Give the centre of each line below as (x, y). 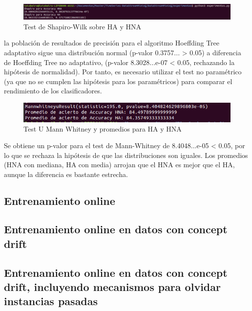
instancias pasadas (51, 301)
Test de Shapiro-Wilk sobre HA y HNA (82, 26)
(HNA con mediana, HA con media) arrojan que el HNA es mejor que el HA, (119, 165)
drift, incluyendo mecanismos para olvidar (112, 287)
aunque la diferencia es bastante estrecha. (66, 174)
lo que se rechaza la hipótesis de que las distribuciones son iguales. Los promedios (126, 155)
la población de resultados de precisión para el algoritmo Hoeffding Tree (112, 43)
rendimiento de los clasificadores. (53, 91)
